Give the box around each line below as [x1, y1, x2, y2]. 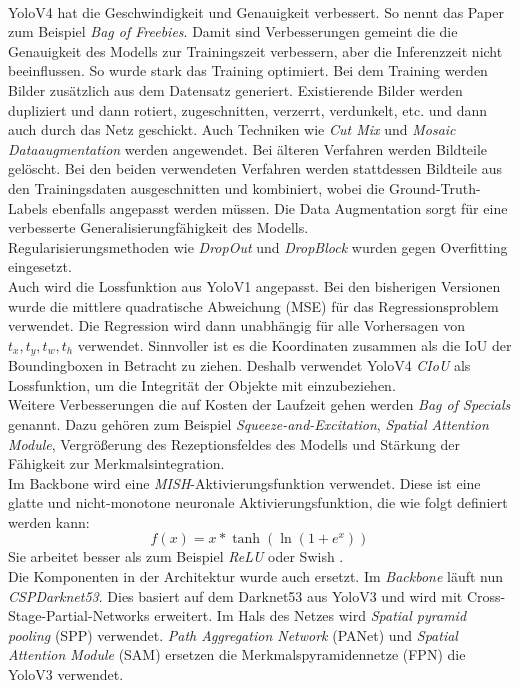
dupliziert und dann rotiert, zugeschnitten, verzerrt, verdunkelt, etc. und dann [8, 99, 488, 120]
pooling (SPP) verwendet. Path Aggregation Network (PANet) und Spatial [8, 624, 458, 645]
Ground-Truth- [389, 177, 481, 198]
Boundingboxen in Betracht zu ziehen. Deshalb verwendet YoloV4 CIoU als [8, 355, 471, 376]
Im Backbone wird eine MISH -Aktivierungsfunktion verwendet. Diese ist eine [8, 472, 481, 493]
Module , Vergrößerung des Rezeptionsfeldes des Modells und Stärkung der [8, 433, 461, 454]
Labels [8, 197, 48, 218]
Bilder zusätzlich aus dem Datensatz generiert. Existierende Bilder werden [8, 79, 463, 100]
